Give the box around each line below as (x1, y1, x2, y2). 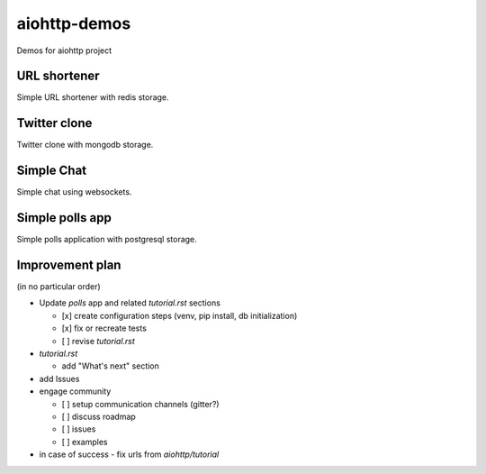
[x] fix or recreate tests (61, 323, 148, 333)
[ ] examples (61, 436, 108, 447)
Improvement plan (16, 257, 121, 272)
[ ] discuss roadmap (61, 411, 137, 422)
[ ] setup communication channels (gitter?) (61, 398, 220, 409)
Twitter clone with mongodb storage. (16, 140, 154, 150)
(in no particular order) (16, 281, 101, 292)
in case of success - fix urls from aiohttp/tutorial (39, 449, 220, 460)
